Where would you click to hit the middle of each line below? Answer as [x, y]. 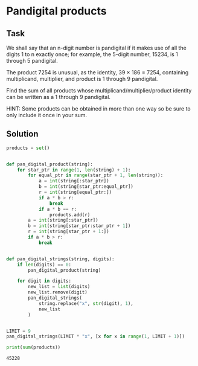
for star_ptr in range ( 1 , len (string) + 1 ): [74, 170]
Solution [22, 134]
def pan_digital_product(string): [50, 164]
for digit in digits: [44, 281]
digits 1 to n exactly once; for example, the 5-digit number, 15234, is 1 [92, 54]
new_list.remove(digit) [58, 292]
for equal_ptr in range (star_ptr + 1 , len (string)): [96, 175]
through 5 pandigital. [32, 61]
